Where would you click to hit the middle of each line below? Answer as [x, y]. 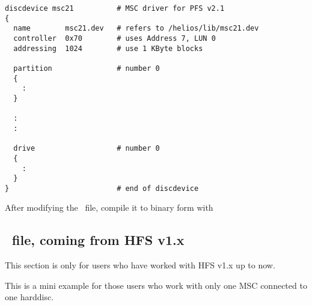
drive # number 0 [87, 149]
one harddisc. [29, 297]
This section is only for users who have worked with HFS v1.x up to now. [140, 265]
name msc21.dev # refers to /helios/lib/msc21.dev [136, 29]
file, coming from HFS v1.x [98, 240]
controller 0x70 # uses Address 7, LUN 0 [115, 38]
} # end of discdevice [102, 188]
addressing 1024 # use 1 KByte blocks [108, 48]
